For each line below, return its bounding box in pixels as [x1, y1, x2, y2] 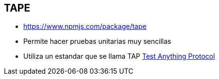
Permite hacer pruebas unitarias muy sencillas [23, 37, 171, 46]
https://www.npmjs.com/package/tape [23, 22, 147, 31]
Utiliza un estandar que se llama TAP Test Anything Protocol [23, 52, 215, 61]
